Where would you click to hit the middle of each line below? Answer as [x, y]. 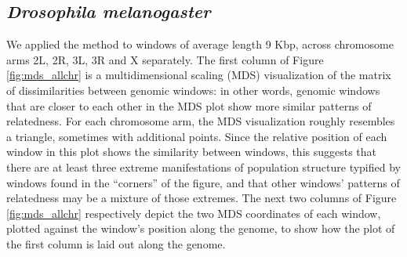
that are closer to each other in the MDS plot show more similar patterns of [189, 105]
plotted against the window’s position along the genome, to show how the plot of [201, 228]
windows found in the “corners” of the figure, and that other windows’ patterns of [203, 182]
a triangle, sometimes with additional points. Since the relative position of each [197, 136]
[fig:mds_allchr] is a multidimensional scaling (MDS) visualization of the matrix [199, 75]
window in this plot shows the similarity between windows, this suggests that [192, 152]
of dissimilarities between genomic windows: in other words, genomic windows [193, 90]
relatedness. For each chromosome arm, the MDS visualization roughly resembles [201, 121]
